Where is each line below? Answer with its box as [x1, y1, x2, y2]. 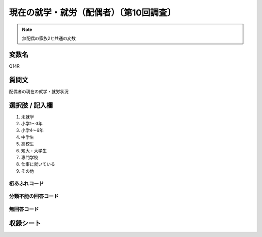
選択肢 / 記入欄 [9, 101, 53, 109]
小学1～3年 [21, 121, 43, 127]
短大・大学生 [21, 148, 47, 153]
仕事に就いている [21, 161, 55, 167]
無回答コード [9, 206, 39, 212]
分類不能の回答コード [9, 193, 59, 200]
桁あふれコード [9, 180, 44, 187]
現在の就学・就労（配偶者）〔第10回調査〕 [9, 7, 176, 18]
